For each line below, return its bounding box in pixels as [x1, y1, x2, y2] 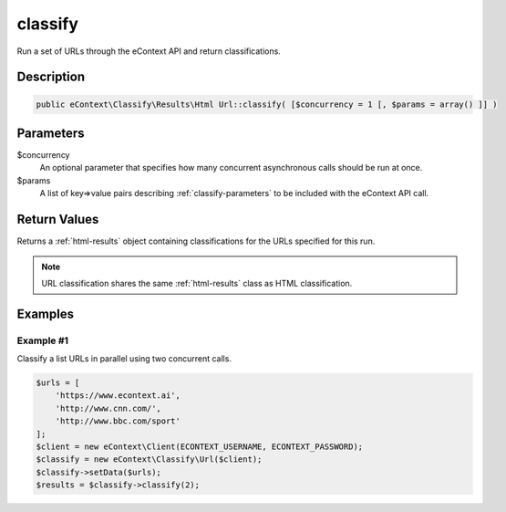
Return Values [16, 212, 99, 227]
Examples [16, 306, 75, 321]
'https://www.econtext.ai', [55, 391, 181, 401]
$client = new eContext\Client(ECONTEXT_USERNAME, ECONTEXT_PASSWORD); [36, 442, 364, 452]
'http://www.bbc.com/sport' [55, 416, 181, 426]
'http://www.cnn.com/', [55, 402, 161, 413]
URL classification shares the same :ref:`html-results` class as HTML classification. [41, 277, 353, 288]
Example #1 [16, 334, 68, 347]
